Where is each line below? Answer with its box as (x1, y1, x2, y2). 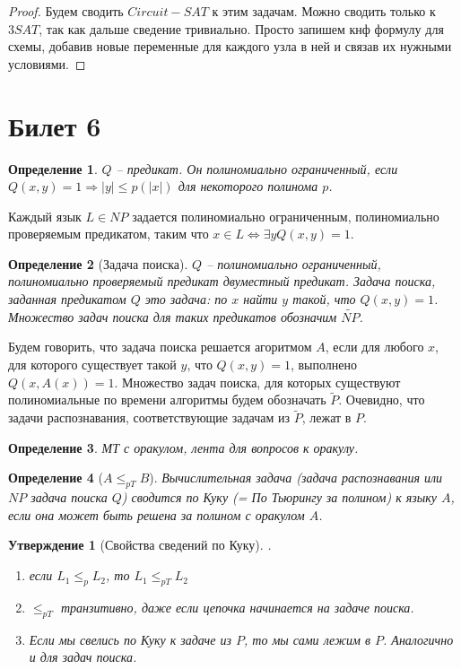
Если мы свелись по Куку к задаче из (29, 630, 231, 648)
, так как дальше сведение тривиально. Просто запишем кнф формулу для (39, 19, 444, 38)
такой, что (292, 290, 356, 308)
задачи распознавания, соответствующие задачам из (8, 408, 291, 427)
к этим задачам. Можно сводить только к (212, 2, 436, 20)
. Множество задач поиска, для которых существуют (114, 372, 401, 391)
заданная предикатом (8, 290, 126, 308)
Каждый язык (8, 206, 82, 225)
